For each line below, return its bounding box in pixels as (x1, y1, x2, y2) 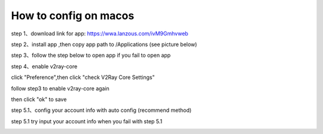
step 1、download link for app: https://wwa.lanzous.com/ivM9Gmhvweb (11, 30, 188, 37)
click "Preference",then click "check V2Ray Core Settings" (11, 74, 155, 81)
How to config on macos (11, 9, 135, 22)
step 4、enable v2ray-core (11, 63, 78, 70)
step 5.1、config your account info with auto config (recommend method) (11, 106, 192, 114)
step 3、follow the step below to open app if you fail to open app (11, 51, 171, 59)
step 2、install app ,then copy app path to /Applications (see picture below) (11, 41, 197, 48)
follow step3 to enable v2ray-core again (11, 84, 110, 92)
